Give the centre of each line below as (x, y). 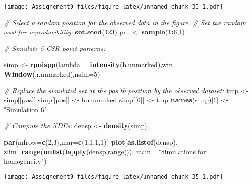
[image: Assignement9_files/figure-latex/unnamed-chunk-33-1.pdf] (114, 7)
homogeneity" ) (25, 161)
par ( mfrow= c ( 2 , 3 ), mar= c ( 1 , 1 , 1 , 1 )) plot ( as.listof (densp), (91, 142)
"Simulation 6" (25, 109)
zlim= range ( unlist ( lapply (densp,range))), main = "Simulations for (105, 151)
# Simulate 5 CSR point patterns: (55, 48)
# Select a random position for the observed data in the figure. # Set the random (125, 22)
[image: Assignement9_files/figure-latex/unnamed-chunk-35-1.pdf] (114, 176)
